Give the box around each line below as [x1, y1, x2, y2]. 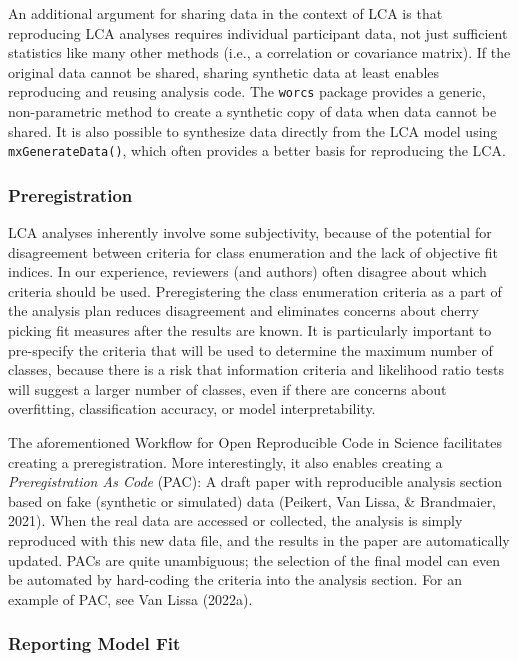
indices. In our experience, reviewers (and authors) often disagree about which [8, 261, 487, 282]
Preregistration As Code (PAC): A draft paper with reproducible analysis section [8, 471, 503, 492]
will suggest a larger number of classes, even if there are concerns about [8, 378, 447, 399]
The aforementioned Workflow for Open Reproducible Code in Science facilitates [8, 432, 502, 453]
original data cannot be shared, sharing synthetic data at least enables [8, 61, 440, 82]
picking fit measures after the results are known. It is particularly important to [8, 320, 492, 341]
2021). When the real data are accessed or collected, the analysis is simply [8, 510, 463, 531]
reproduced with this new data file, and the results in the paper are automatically [8, 530, 510, 550]
